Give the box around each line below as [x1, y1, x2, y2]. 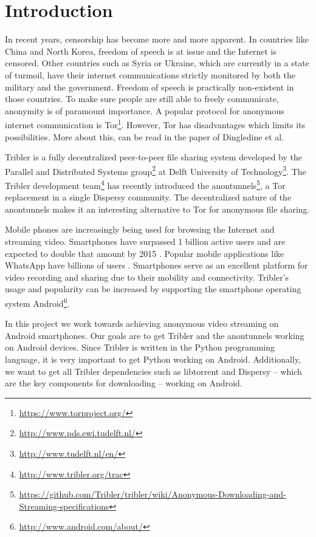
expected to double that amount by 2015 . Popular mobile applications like [5, 247, 284, 259]
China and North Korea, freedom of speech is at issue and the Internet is [5, 44, 276, 57]
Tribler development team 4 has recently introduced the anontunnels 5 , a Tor [5, 177, 286, 191]
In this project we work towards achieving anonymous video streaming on [5, 317, 279, 330]
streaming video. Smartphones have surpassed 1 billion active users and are [5, 235, 286, 247]
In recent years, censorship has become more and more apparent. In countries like [5, 33, 309, 46]
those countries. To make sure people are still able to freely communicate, [5, 92, 279, 105]
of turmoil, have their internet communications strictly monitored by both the [5, 68, 295, 81]
